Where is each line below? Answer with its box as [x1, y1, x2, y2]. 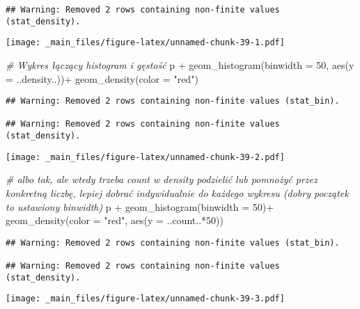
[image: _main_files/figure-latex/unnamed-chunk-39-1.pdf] [6, 38, 285, 48]
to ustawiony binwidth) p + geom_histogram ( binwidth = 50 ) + [6, 199, 274, 214]
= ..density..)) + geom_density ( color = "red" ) [6, 71, 198, 86]
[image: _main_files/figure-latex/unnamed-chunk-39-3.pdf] [6, 294, 285, 304]
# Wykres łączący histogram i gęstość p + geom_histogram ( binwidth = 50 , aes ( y [6, 57, 354, 72]
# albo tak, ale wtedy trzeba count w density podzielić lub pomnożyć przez [6, 172, 318, 187]
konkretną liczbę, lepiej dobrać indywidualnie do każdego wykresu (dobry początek [6, 186, 349, 200]
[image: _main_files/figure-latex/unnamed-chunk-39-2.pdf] [6, 152, 285, 162]
